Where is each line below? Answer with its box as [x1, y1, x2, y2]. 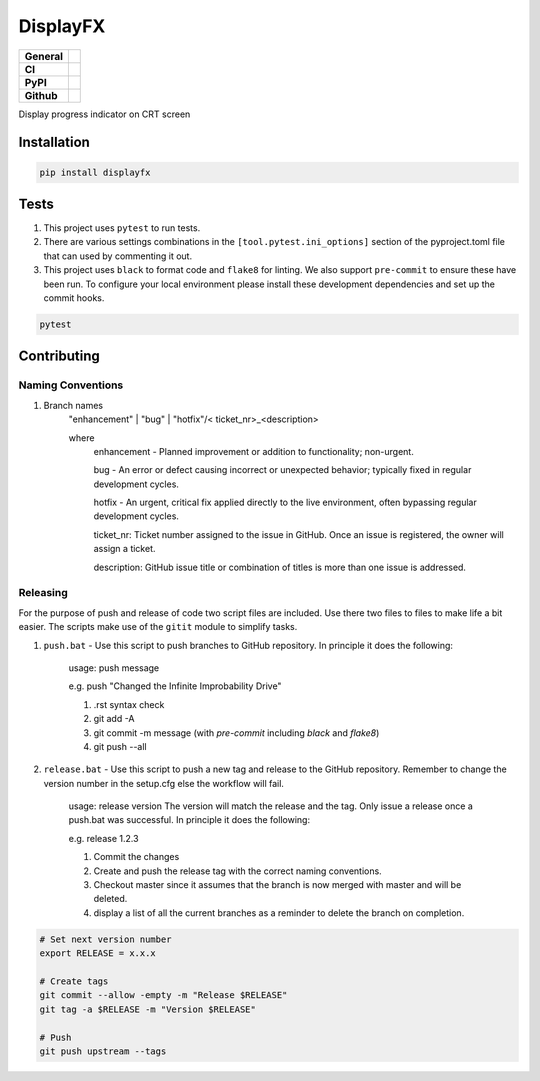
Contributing [18, 348, 100, 365]
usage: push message [68, 661, 160, 674]
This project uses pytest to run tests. [43, 222, 201, 234]
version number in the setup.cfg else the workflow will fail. [43, 777, 285, 789]
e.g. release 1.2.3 [68, 832, 139, 844]
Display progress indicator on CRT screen [18, 108, 191, 120]
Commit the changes [93, 851, 180, 863]
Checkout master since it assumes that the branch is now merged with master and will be [93, 879, 462, 891]
